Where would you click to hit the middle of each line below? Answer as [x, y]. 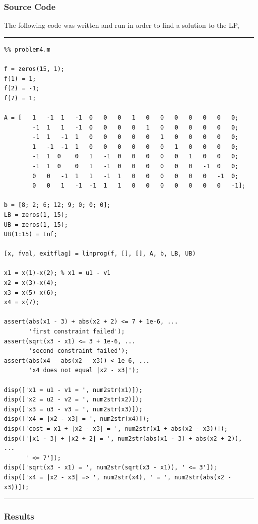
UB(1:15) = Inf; [31, 234]
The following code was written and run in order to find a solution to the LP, [122, 25]
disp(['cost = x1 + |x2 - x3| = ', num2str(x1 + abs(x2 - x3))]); [116, 428]
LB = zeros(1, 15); [36, 215]
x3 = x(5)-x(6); [31, 293]
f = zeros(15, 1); [34, 69]
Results [19, 516]
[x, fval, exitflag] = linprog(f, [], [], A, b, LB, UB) [100, 254]
